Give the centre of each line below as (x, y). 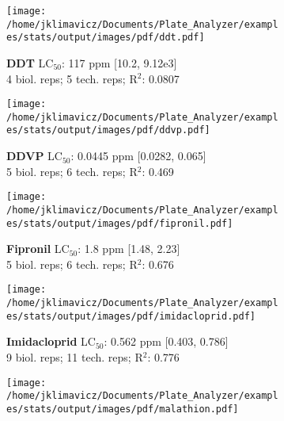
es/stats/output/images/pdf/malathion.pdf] (123, 409)
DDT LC (30, 62)
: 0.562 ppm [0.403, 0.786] (166, 341)
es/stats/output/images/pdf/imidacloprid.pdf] (131, 316)
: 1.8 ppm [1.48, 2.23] (129, 249)
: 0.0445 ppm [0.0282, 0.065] (138, 156)
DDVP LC (34, 156)
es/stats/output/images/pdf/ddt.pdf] (106, 38)
